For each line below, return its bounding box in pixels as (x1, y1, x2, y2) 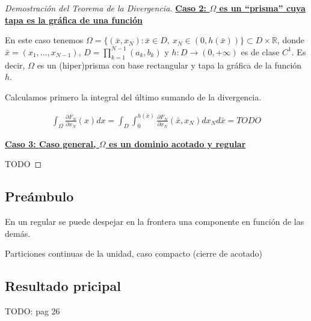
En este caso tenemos (5, 34, 84, 46)
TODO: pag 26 (5, 305, 60, 317)
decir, (5, 58, 25, 71)
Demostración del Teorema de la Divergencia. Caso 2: (5, 2, 207, 14)
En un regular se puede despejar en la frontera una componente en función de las (5, 215, 304, 228)
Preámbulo (5, 187, 74, 206)
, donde (277, 34, 304, 46)
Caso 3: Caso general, (5, 137, 96, 150)
